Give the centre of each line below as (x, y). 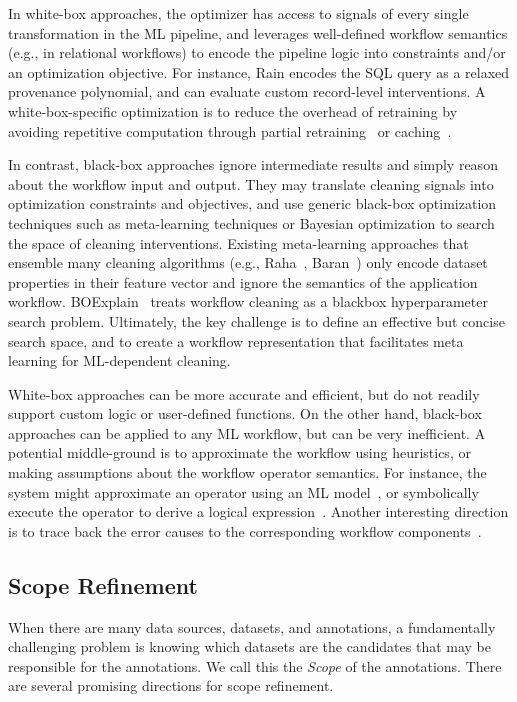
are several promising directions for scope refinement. (171, 685)
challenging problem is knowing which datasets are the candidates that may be (249, 646)
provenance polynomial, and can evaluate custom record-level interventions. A (247, 91)
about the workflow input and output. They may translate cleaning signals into (251, 183)
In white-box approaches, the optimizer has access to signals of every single (238, 13)
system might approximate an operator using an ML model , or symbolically (243, 491)
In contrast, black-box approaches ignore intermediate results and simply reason (253, 164)
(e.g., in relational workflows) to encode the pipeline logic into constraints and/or (257, 52)
